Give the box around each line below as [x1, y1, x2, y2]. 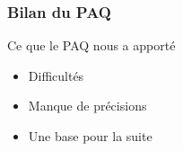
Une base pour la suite [28, 127, 152, 145]
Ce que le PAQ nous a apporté [7, 36, 176, 55]
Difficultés [28, 66, 84, 84]
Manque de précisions [28, 96, 147, 115]
